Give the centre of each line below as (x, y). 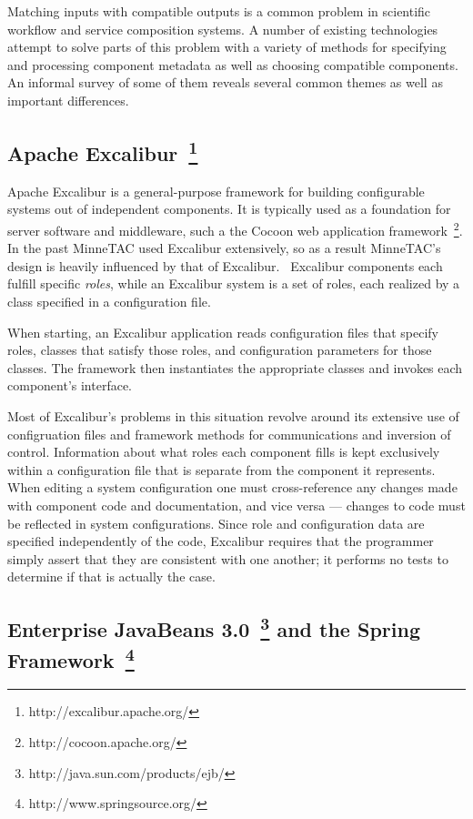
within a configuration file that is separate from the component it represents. (221, 469)
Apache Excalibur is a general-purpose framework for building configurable (216, 191)
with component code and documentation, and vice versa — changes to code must (236, 505)
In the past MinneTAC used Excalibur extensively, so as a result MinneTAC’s (224, 248)
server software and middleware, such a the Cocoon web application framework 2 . (235, 228)
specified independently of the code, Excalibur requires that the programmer (221, 541)
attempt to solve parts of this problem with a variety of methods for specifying (227, 47)
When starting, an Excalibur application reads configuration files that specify (223, 332)
